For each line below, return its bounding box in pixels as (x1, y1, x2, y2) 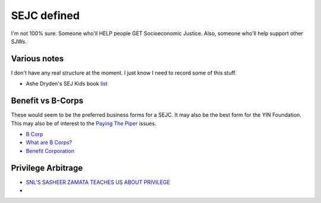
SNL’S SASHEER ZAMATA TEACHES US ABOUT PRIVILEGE (26, 179, 171, 186)
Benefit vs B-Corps (11, 96, 84, 106)
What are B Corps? (26, 139, 73, 146)
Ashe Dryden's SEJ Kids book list (26, 80, 108, 88)
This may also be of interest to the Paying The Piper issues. (11, 120, 157, 127)
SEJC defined (11, 9, 80, 22)
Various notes (11, 54, 64, 64)
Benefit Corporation (26, 147, 74, 154)
